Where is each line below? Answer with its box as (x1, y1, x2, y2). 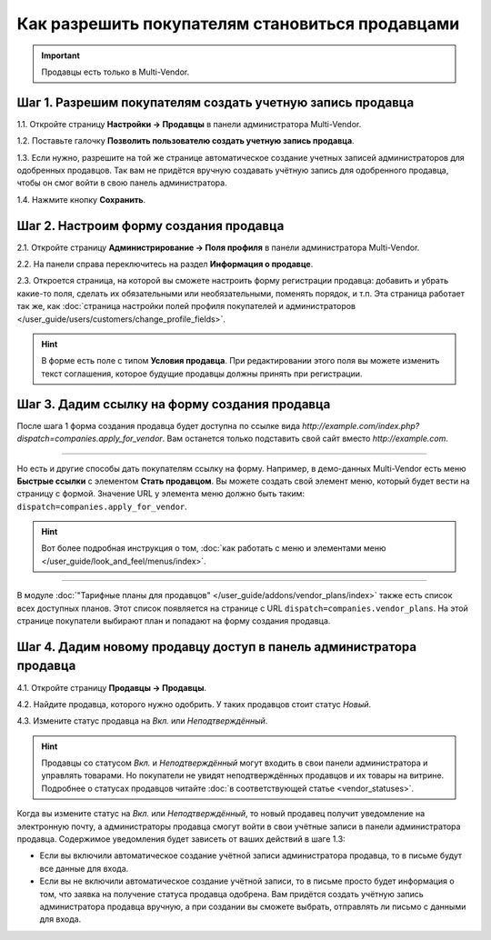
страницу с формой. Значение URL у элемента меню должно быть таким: (16, 488, 305, 499)
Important (41, 50, 81, 61)
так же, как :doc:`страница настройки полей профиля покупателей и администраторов (16, 301, 356, 312)
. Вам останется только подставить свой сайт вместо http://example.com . (162, 433, 449, 445)
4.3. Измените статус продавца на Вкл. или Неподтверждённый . (16, 715, 268, 726)
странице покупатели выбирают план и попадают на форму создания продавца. (16, 615, 331, 626)
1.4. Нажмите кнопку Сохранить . (16, 194, 146, 205)
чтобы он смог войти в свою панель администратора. (16, 177, 227, 188)
